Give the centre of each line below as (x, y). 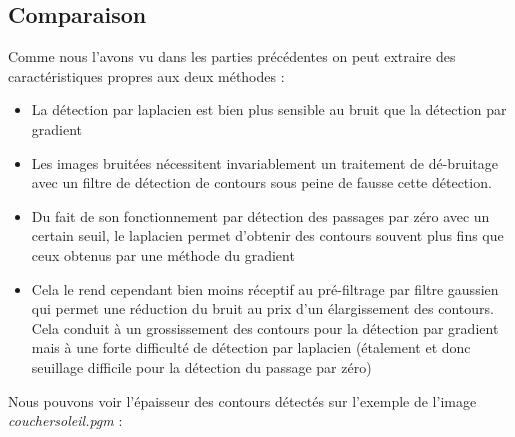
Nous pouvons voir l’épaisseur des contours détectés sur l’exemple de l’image (242, 400)
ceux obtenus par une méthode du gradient (163, 254)
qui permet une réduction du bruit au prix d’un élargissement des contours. (262, 308)
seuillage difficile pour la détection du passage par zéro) (201, 366)
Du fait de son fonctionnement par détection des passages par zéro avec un (260, 215)
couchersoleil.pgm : (65, 420)
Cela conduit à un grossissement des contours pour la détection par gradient (265, 327)
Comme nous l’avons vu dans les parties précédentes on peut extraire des (232, 56)
